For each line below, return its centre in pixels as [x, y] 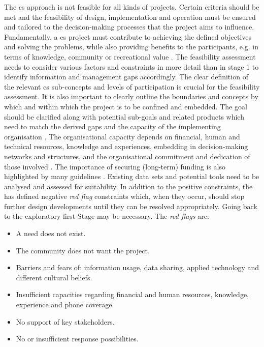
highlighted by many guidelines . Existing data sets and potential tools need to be [132, 176]
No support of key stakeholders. [65, 321]
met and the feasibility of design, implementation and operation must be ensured [130, 17]
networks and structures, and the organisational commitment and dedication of [127, 156]
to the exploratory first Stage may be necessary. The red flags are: [107, 216]
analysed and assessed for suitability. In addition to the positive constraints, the [128, 186]
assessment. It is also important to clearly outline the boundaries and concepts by [131, 96]
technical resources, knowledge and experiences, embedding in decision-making [126, 146]
